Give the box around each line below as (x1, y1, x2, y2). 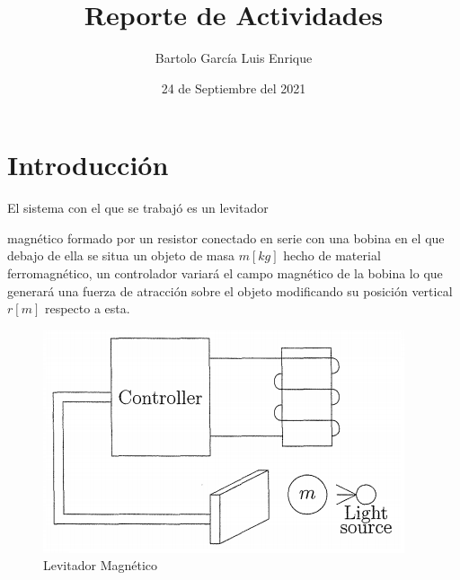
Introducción (7, 146, 169, 183)
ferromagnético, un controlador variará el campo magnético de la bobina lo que (7, 264, 443, 283)
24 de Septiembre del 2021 (161, 78, 306, 97)
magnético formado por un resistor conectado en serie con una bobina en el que (7, 228, 445, 247)
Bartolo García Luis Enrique (155, 48, 313, 67)
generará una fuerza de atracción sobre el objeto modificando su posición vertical (7, 281, 453, 300)
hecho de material (283, 246, 381, 265)
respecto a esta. (44, 299, 130, 318)
